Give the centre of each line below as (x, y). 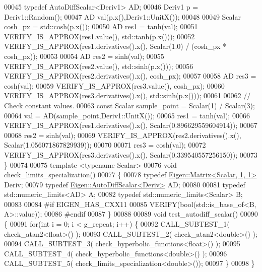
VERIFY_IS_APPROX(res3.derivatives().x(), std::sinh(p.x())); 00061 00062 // (127, 95)
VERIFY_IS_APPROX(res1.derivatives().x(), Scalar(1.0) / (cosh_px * (115, 46)
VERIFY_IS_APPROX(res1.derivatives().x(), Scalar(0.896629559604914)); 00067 (131, 125)
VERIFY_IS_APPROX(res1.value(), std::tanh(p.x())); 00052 (100, 36)
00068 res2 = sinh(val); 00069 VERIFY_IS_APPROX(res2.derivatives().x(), (123, 135)
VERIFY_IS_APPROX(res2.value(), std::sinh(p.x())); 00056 (99, 66)
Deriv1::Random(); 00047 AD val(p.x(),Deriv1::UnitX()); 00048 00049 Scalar (122, 16)
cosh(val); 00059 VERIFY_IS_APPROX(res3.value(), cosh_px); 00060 (114, 85)
